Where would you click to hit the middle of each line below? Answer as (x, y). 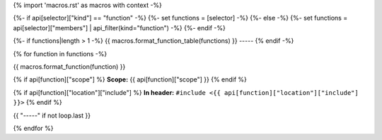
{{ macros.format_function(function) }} (69, 66)
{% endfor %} (33, 128)
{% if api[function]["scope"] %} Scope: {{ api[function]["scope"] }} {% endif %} (130, 79)
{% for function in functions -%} (60, 53)
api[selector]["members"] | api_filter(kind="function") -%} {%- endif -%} (119, 27)
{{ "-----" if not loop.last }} (52, 115)
